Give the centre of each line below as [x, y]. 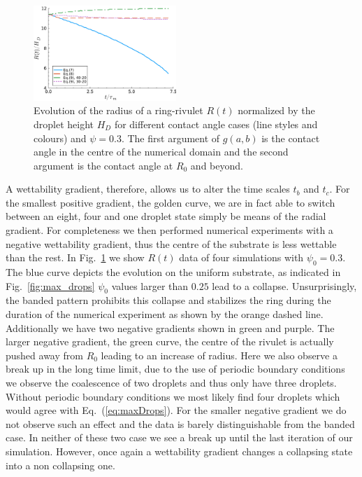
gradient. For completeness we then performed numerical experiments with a [169, 230]
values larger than [150, 285]
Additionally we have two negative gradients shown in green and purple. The [170, 327]
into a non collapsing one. [60, 465]
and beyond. [217, 165]
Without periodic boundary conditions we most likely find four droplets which [173, 396]
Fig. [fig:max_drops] [50, 285]
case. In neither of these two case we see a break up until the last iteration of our [179, 437]
